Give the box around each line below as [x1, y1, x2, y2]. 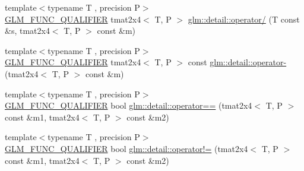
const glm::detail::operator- [188, 56, 287, 68]
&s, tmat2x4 [5, 24, 50, 37]
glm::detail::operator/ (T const [188, 12, 300, 25]
